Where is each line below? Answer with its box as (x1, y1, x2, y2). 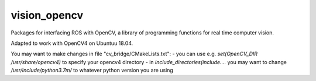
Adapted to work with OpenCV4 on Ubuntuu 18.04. (11, 40, 133, 47)
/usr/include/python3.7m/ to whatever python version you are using (11, 67, 174, 74)
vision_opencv (11, 9, 84, 22)
